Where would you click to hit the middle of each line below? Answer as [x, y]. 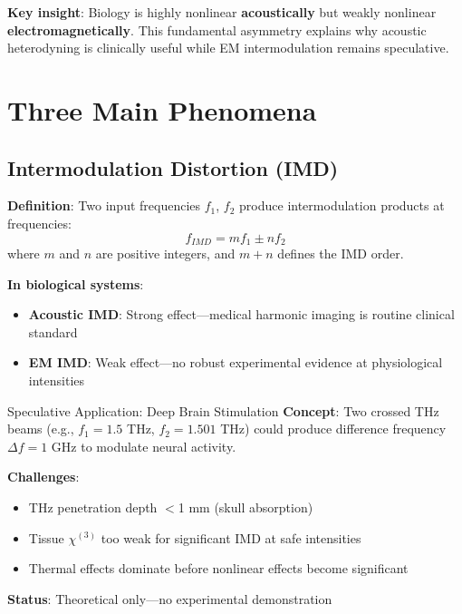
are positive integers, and [165, 253]
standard [53, 331]
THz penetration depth [93, 507]
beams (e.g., [41, 429]
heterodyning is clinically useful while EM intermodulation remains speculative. [228, 48]
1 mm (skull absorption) [245, 507]
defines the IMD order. [341, 253]
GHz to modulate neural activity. [144, 446]
